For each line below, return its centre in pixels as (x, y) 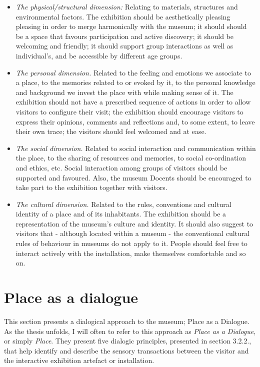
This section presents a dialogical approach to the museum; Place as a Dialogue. (127, 321)
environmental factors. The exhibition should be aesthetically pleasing (123, 16)
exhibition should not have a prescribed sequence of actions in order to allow (133, 102)
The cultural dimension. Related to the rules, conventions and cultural (123, 204)
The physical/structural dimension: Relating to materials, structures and (127, 6)
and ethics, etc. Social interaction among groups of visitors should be (121, 167)
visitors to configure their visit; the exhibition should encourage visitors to (129, 111)
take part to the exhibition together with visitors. (91, 187)
